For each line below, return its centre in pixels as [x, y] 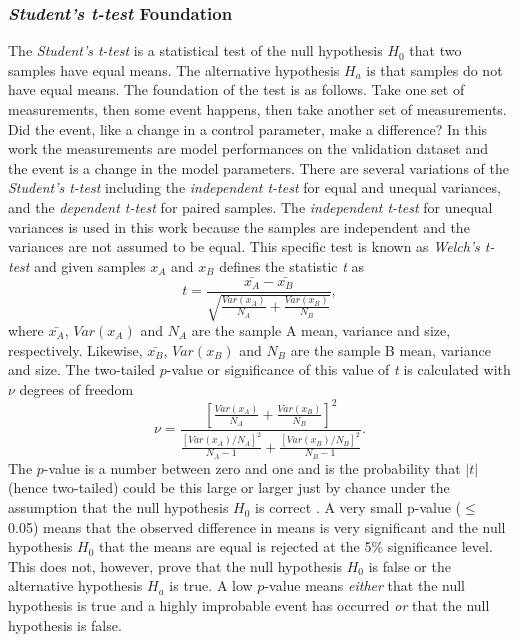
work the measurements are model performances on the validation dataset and [248, 148]
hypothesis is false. [65, 624]
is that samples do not [434, 69]
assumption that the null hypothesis [118, 507]
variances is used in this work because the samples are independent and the [239, 226]
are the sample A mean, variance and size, [321, 330]
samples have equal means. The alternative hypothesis [174, 69]
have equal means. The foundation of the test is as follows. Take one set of [236, 89]
